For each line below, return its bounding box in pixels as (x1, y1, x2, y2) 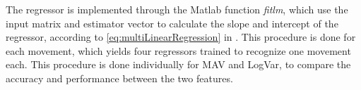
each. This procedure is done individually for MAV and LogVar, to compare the (6, 57, 351, 72)
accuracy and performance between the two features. (6, 70, 233, 85)
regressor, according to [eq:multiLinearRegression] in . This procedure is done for (6, 30, 356, 44)
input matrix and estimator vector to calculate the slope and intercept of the (6, 15, 338, 30)
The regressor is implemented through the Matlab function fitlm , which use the (6, 2, 348, 16)
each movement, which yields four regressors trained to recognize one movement (6, 43, 351, 58)
